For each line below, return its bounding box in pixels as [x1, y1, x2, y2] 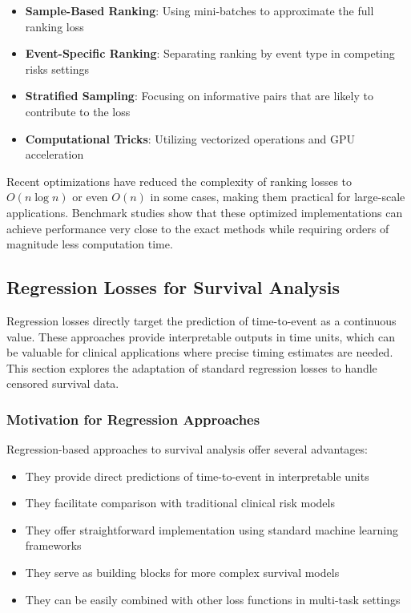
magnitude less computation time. [6, 236, 173, 252]
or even [72, 188, 108, 205]
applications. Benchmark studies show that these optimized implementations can [6, 204, 403, 220]
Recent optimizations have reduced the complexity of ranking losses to [6, 172, 353, 189]
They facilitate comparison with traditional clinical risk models [25, 494, 335, 511]
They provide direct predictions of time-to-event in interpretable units [25, 467, 369, 484]
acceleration [25, 146, 84, 163]
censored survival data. [6, 375, 119, 392]
